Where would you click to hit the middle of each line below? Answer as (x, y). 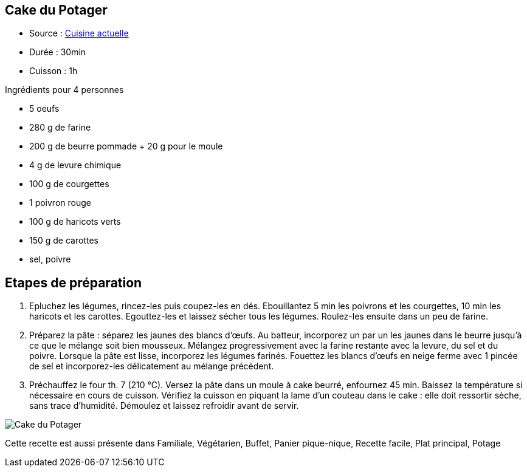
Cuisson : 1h (53, 71)
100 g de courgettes (69, 184)
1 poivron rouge (60, 203)
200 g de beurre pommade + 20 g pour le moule (126, 146)
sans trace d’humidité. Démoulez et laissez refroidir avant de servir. (164, 406)
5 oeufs (44, 109)
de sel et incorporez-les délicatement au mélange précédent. (152, 366)
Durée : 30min (58, 52)
